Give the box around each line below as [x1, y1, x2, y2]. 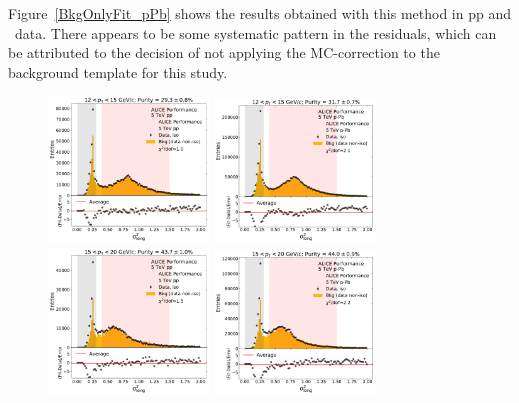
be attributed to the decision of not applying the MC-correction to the [8, 42, 440, 63]
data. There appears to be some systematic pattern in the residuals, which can [14, 22, 497, 43]
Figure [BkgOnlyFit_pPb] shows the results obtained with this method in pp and [8, 3, 511, 23]
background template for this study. [8, 61, 228, 82]
